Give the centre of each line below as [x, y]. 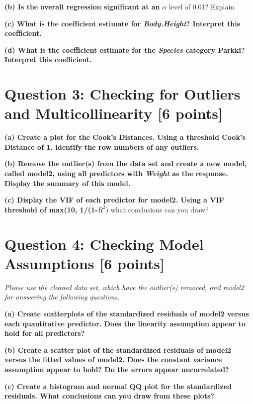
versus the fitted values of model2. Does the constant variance [113, 359]
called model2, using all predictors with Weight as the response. [116, 173]
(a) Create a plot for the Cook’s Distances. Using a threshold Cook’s [125, 137]
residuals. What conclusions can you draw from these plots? [109, 396]
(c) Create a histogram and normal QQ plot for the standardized [118, 386]
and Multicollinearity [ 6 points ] [114, 113]
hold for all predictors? [45, 333]
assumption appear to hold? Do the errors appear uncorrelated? [117, 369]
